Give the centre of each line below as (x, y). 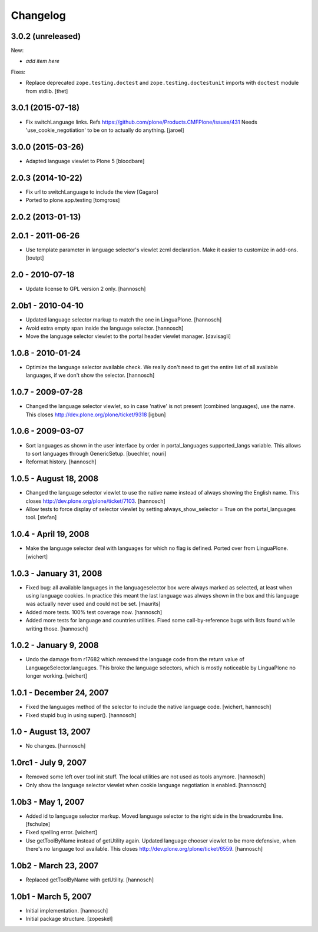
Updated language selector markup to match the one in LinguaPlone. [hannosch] (124, 320)
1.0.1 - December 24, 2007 (60, 693)
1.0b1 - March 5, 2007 (51, 896)
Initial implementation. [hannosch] (67, 911)
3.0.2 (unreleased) (46, 36)
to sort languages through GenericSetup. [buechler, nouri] (96, 453)
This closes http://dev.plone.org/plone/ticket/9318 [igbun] (96, 414)
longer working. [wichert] (57, 676)
